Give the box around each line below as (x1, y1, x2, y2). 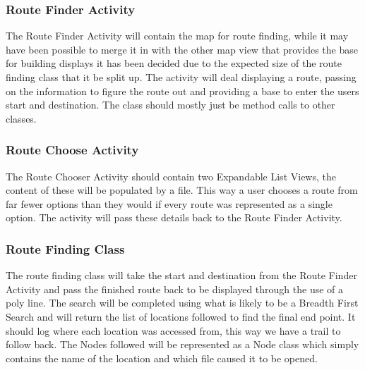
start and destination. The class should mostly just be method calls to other (6, 97, 335, 112)
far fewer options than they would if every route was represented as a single (6, 196, 333, 211)
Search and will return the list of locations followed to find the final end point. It (6, 309, 356, 323)
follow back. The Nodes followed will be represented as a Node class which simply (6, 337, 359, 352)
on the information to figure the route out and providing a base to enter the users (6, 83, 359, 98)
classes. (6, 111, 37, 125)
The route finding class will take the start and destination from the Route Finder (6, 268, 357, 283)
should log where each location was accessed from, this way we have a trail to (6, 323, 341, 338)
